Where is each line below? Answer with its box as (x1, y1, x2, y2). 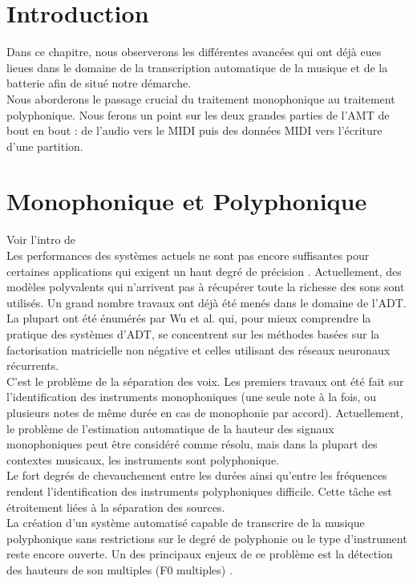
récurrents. (6, 357, 59, 374)
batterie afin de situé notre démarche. (6, 75, 192, 91)
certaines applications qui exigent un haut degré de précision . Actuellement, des (6, 262, 402, 279)
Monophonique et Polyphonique (6, 185, 367, 217)
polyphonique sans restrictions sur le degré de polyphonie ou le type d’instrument (6, 529, 407, 546)
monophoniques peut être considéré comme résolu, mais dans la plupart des (6, 436, 378, 452)
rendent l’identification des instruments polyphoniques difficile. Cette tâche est (6, 482, 392, 499)
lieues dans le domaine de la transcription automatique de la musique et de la (6, 59, 388, 75)
